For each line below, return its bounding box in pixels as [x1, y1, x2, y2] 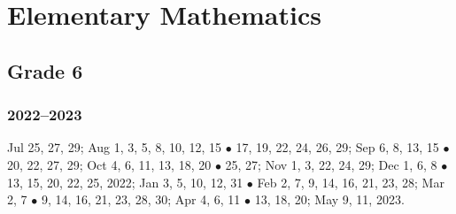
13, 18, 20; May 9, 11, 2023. [254, 190, 405, 209]
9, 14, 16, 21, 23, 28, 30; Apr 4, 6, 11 [41, 190, 241, 209]
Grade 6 [7, 57, 83, 84]
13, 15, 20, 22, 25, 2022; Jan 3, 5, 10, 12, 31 [7, 172, 243, 191]
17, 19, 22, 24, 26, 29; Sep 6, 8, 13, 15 [236, 138, 439, 157]
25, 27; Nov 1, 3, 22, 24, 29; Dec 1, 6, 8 [225, 155, 437, 173]
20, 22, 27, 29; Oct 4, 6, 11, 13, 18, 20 [7, 155, 212, 173]
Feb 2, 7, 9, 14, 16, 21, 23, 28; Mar [257, 172, 444, 191]
